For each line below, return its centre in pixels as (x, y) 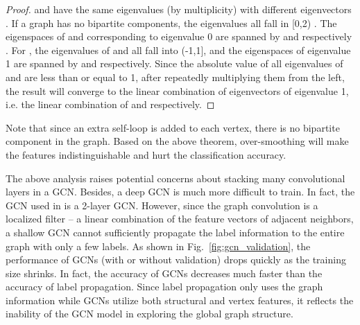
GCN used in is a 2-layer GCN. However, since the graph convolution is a (162, 205)
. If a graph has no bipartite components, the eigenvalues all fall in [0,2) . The (171, 23)
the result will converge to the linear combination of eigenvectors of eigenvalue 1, (177, 90)
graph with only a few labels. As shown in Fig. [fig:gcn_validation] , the (158, 246)
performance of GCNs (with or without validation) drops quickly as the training (176, 260)
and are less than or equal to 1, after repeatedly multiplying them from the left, (175, 77)
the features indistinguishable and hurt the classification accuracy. (146, 154)
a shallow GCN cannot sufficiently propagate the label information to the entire (175, 232)
